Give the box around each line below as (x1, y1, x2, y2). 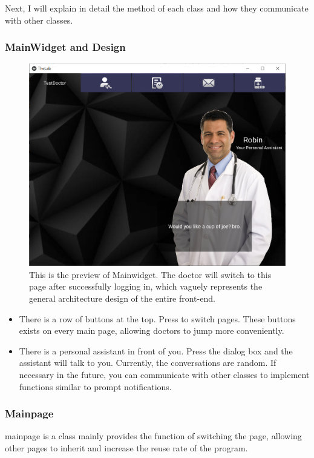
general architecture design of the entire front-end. (29, 292, 215, 305)
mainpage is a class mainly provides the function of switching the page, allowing (5, 430, 302, 442)
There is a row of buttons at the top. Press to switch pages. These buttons (19, 312, 296, 325)
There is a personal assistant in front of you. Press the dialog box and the (19, 344, 293, 357)
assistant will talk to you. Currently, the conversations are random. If (19, 356, 276, 369)
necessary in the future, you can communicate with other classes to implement (19, 368, 310, 381)
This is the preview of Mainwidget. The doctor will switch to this (29, 268, 272, 280)
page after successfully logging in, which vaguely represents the (29, 280, 263, 293)
